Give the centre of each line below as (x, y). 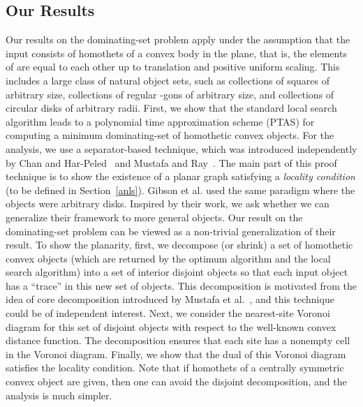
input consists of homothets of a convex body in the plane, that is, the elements (176, 53)
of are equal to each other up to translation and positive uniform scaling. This (173, 67)
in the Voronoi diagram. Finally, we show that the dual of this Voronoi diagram (176, 354)
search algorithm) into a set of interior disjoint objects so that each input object (177, 272)
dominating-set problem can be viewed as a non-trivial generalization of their (171, 231)
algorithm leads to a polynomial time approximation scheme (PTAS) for (160, 121)
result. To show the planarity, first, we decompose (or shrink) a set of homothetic (179, 245)
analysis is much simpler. (59, 395)
